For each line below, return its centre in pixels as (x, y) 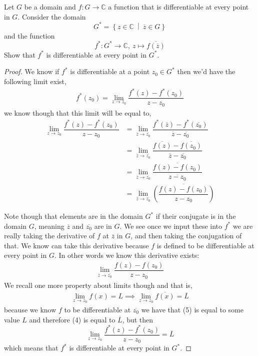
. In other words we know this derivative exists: (127, 255)
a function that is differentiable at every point (178, 7)
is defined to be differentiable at (205, 245)
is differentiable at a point (110, 71)
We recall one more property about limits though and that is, (98, 285)
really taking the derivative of (49, 236)
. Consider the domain (52, 16)
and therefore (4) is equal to (72, 319)
